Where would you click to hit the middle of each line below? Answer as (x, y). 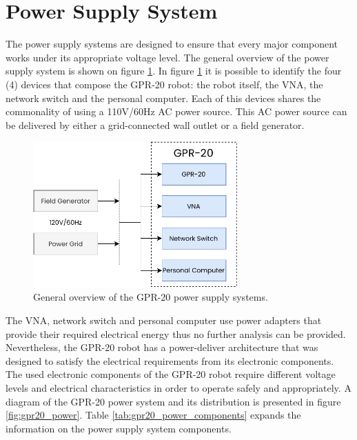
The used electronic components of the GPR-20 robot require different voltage (171, 374)
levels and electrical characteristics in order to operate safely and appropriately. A (178, 387)
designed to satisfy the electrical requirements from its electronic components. (170, 360)
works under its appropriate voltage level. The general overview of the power (167, 57)
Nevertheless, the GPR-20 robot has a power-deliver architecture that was (162, 347)
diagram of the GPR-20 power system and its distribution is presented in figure (173, 401)
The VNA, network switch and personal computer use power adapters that (164, 320)
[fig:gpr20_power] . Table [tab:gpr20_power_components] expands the (153, 415)
